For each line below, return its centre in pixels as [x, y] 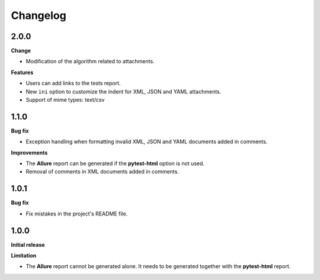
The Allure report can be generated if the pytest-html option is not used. [115, 163]
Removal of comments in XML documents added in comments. [102, 172]
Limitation [24, 256]
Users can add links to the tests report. [73, 83]
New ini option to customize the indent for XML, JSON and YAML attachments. [124, 91]
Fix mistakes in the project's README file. [77, 214]
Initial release [28, 244]
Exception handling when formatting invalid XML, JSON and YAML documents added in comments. [147, 141]
